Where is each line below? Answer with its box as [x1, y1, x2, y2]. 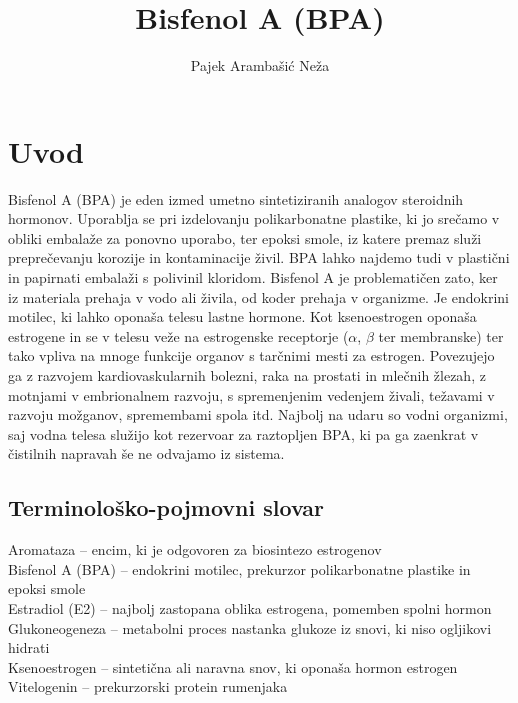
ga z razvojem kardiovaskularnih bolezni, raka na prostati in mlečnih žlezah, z [8, 365, 486, 385]
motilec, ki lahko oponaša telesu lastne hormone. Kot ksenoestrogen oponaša [8, 306, 477, 327]
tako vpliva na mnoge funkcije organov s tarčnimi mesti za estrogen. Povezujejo [8, 345, 495, 366]
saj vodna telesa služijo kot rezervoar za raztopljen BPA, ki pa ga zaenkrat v [8, 423, 479, 444]
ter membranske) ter [378, 325, 504, 346]
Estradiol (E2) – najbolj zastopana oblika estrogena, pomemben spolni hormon [8, 597, 492, 618]
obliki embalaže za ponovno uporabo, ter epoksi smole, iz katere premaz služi [8, 227, 482, 248]
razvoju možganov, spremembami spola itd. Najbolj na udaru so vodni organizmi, [8, 404, 508, 425]
